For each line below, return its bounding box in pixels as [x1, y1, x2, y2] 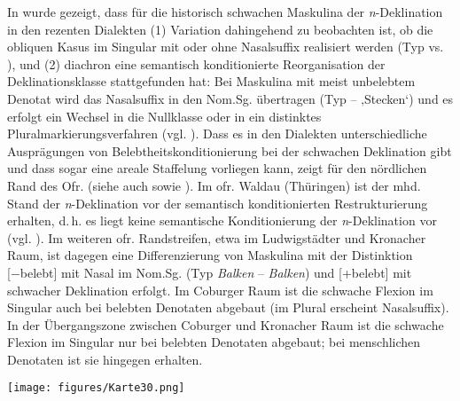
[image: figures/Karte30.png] [7, 381, 185, 395]
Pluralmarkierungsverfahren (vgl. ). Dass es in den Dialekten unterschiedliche [7, 124, 427, 143]
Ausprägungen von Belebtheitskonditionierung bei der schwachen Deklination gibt [7, 141, 452, 160]
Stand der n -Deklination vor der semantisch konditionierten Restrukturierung [7, 193, 428, 212]
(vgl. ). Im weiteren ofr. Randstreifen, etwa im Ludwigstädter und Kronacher [7, 228, 426, 247]
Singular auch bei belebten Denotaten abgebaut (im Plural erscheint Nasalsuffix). [7, 298, 449, 317]
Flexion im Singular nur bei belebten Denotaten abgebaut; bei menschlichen [7, 333, 421, 351]
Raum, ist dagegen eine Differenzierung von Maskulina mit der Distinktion [7, 246, 413, 264]
